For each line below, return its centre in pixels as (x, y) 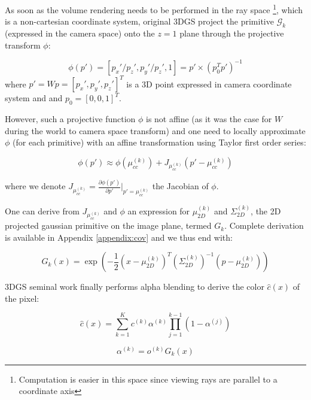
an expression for (159, 210)
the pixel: (22, 298)
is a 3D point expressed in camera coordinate (209, 84)
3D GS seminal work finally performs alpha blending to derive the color (135, 287)
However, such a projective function (70, 119)
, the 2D (266, 210)
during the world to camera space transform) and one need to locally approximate (155, 130)
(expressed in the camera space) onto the (80, 33)
